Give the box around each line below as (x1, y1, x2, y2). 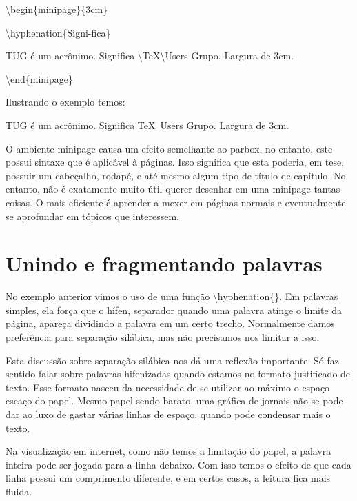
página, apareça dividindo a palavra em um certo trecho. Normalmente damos (6, 316, 335, 331)
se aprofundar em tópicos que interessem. (6, 208, 180, 223)
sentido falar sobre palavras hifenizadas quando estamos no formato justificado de (6, 366, 351, 381)
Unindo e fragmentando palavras (6, 249, 323, 277)
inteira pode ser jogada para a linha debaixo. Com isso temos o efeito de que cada (6, 457, 351, 471)
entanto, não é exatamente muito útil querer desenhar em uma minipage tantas (6, 181, 340, 196)
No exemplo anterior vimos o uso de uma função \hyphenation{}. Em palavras (6, 289, 338, 304)
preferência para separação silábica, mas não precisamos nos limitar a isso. (6, 330, 320, 344)
